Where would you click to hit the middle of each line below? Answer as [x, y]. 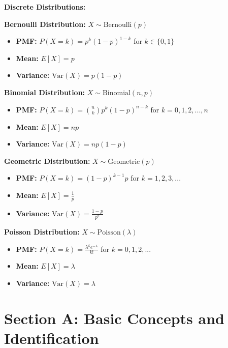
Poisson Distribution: [42, 231]
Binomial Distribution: [45, 92]
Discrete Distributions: [45, 7]
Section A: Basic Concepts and [114, 318]
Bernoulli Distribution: [45, 24]
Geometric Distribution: [47, 161]
